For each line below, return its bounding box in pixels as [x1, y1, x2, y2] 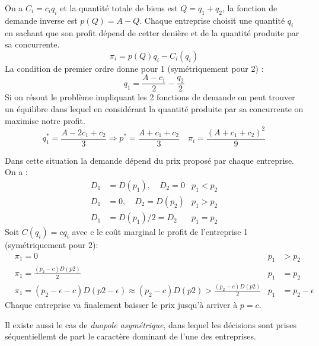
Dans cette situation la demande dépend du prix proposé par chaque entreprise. [5, 154, 294, 166]
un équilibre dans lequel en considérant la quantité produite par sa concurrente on [5, 103, 304, 115]
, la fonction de [222, 2, 277, 14]
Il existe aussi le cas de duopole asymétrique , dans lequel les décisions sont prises [5, 318, 296, 331]
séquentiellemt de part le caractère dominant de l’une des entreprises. [5, 330, 256, 342]
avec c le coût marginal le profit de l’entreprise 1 [72, 226, 248, 238]
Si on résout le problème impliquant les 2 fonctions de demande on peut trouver [5, 91, 295, 103]
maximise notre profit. [5, 114, 85, 126]
